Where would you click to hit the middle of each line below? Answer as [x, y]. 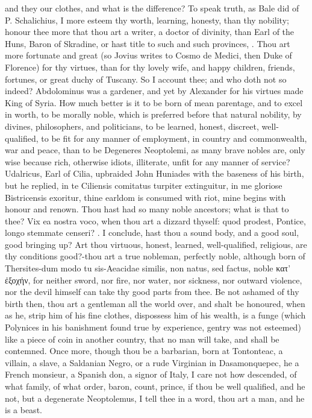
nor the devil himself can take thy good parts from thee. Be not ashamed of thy [152, 292]
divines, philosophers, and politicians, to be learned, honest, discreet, [132, 126]
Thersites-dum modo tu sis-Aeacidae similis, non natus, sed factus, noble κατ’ [148, 268]
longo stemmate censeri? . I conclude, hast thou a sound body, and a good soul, [152, 233]
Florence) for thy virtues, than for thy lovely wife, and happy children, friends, [150, 67]
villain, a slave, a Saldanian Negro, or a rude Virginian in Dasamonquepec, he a [152, 362]
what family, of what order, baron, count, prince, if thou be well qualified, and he [155, 386]
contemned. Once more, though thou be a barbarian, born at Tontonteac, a [144, 351]
